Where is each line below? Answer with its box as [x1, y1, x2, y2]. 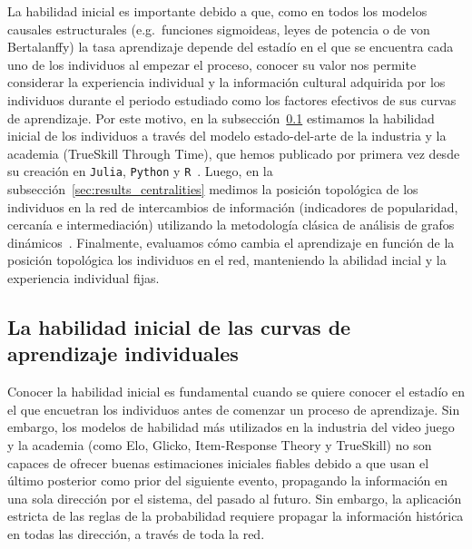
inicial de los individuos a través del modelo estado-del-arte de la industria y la [7, 126, 447, 145]
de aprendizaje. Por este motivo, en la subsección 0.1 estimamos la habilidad [7, 108, 435, 127]
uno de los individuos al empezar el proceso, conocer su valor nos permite [7, 54, 417, 74]
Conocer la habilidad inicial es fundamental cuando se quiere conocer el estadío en [7, 382, 465, 401]
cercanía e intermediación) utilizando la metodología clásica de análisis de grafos [7, 215, 455, 234]
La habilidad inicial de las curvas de [7, 312, 351, 340]
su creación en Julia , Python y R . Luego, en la [7, 162, 273, 181]
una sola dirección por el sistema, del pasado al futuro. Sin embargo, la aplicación [7, 488, 462, 507]
